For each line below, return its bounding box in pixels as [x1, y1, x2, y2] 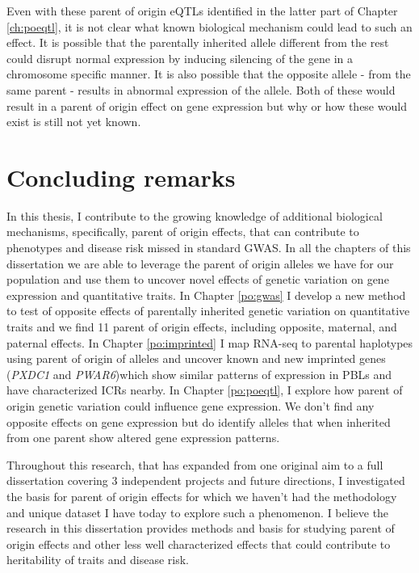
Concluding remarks [6, 160, 236, 193]
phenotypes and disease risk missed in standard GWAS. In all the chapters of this [6, 239, 411, 256]
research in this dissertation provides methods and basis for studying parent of [6, 520, 395, 537]
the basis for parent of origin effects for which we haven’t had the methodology [6, 487, 397, 504]
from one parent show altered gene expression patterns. [6, 429, 280, 446]
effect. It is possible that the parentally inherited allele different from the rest [6, 34, 389, 51]
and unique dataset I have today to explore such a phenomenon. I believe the [6, 503, 389, 520]
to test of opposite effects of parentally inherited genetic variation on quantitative [6, 302, 410, 319]
